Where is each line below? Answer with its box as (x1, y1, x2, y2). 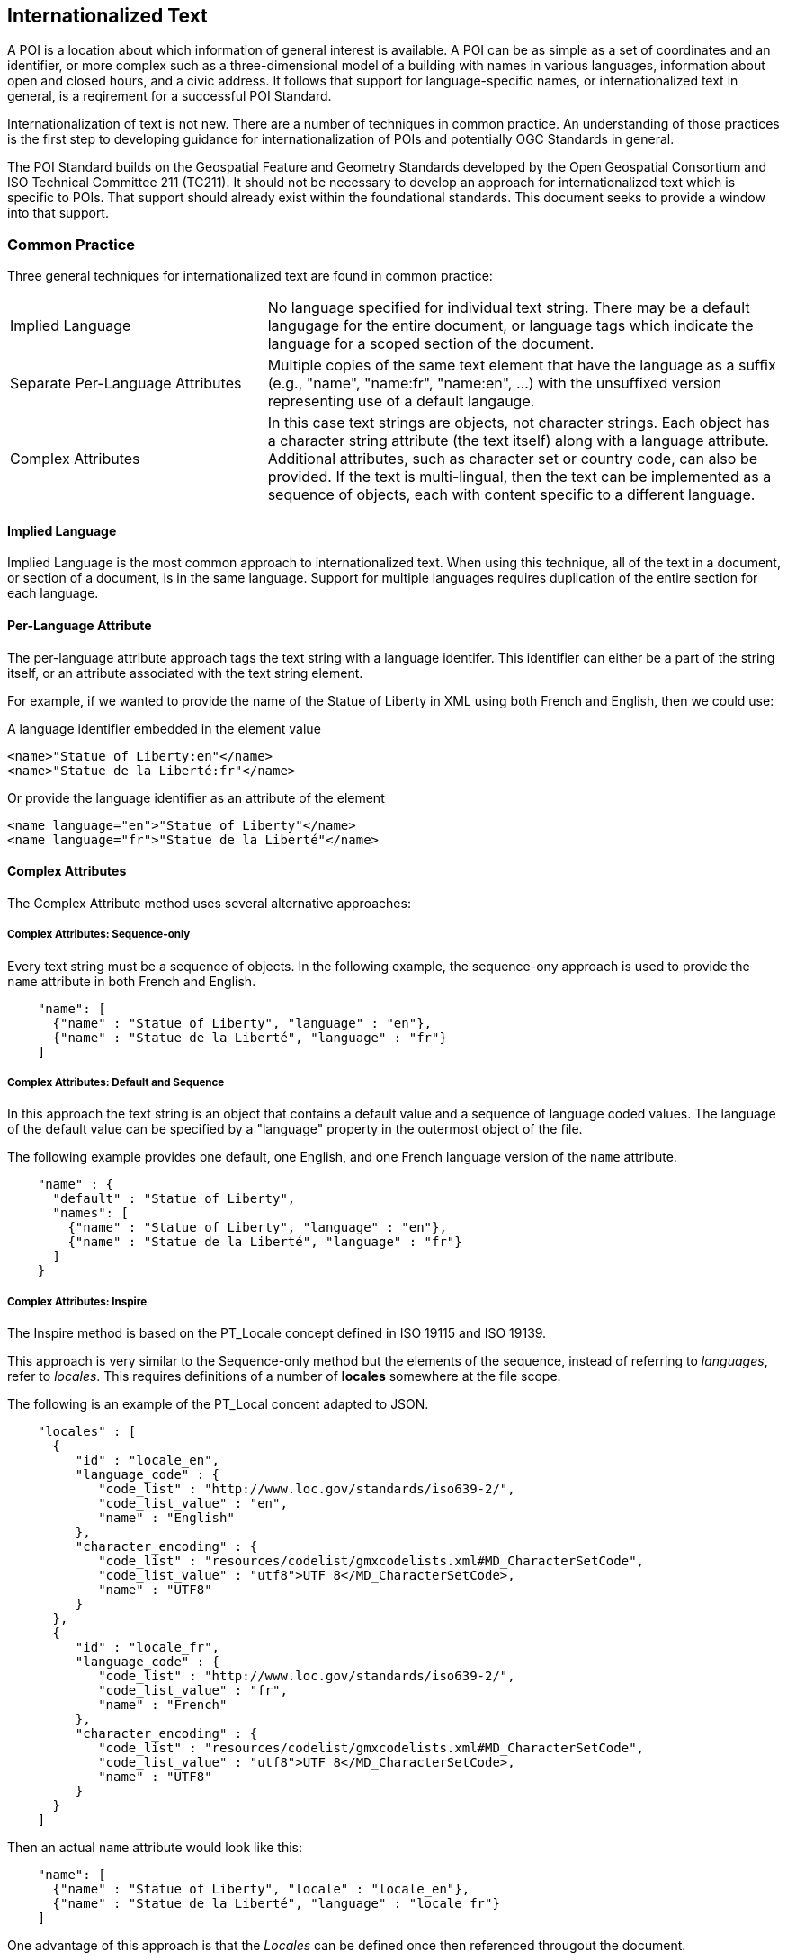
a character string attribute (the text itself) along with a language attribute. (267, 432, 769, 450)
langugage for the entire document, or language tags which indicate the (267, 316, 754, 335)
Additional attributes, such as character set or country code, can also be (267, 450, 758, 468)
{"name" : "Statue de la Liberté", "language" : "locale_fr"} (52, 1896, 500, 1911)
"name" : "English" (98, 1510, 235, 1526)
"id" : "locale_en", (75, 1453, 220, 1468)
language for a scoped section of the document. (267, 334, 595, 353)
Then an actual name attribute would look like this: (7, 1840, 303, 1856)
